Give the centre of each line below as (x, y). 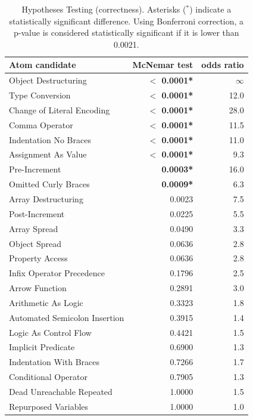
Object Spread (35, 243)
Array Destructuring (46, 198)
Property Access (38, 258)
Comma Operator (41, 124)
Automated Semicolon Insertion (67, 317)
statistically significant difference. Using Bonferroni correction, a (127, 21)
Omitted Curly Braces (49, 184)
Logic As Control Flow (50, 332)
